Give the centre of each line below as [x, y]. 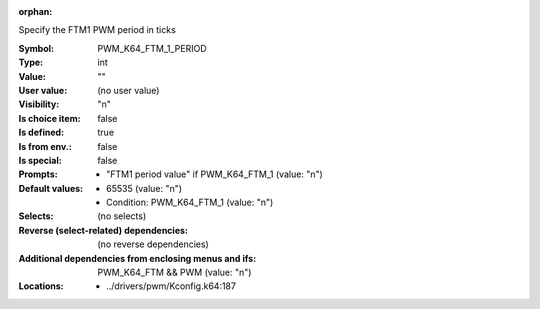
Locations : [41, 286]
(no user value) [128, 90]
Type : [31, 62]
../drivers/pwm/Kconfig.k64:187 [171, 286]
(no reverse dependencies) [153, 244]
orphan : [35, 11]
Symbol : [36, 48]
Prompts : [38, 174]
